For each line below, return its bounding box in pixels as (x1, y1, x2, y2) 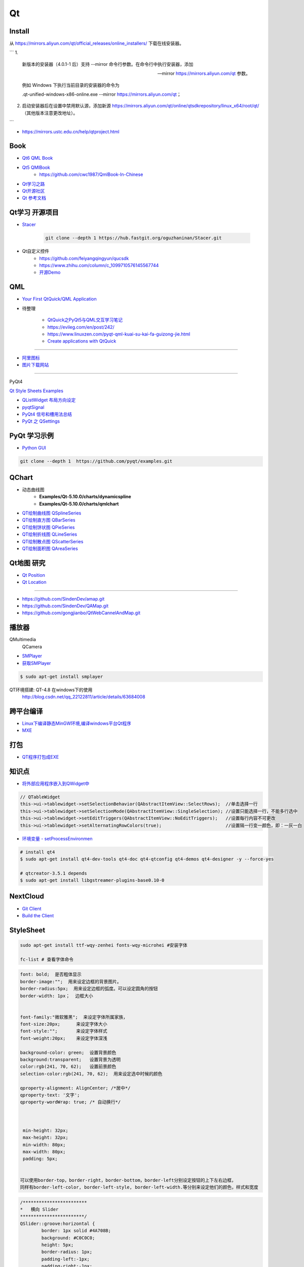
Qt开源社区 (22, 188, 45, 194)
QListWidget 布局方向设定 (22, 397, 76, 403)
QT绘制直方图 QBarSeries (22, 517, 75, 523)
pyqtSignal (22, 404, 45, 410)
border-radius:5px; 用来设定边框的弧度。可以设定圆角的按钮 (20, 986, 158, 992)
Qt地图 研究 (9, 558, 46, 567)
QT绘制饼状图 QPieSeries (22, 524, 75, 530)
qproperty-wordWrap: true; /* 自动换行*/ (20, 1099, 121, 1105)
